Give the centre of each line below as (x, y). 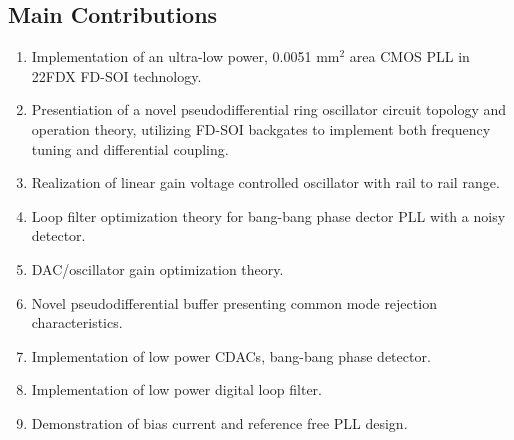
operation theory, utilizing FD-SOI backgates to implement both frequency (261, 128)
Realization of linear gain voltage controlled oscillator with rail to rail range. (265, 182)
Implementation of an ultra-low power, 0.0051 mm (185, 56)
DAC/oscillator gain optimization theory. (157, 268)
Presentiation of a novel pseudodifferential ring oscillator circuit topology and (269, 109)
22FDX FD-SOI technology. (116, 75)
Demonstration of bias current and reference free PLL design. (219, 422)
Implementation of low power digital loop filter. (177, 389)
